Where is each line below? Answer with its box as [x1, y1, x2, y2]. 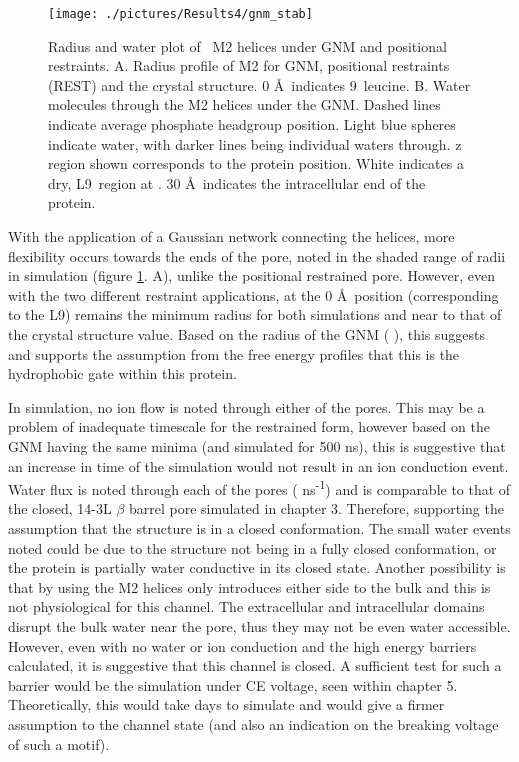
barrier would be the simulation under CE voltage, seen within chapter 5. [8, 674, 458, 695]
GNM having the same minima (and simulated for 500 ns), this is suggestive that [8, 435, 506, 456]
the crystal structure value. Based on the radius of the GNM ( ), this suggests [8, 323, 486, 344]
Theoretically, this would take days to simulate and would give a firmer [8, 694, 445, 715]
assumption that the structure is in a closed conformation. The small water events [8, 517, 511, 538]
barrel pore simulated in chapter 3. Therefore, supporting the [128, 498, 504, 519]
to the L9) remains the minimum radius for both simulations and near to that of [8, 304, 502, 325]
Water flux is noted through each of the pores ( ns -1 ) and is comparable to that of [8, 476, 511, 499]
